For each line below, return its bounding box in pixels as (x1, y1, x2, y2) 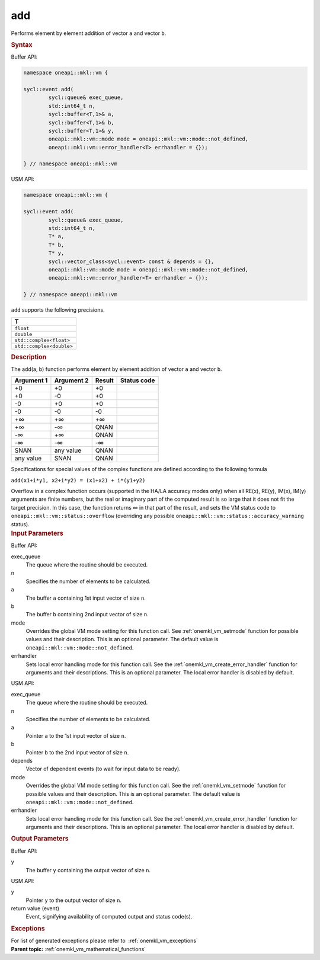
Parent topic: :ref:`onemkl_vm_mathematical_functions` (11, 945, 146, 952)
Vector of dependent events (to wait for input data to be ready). (25, 765, 181, 773)
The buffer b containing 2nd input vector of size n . (25, 611, 149, 618)
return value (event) (11, 905, 59, 912)
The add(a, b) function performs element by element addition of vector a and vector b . (11, 365, 222, 373)
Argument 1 (14, 376, 48, 385)
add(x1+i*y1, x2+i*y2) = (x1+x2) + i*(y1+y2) (11, 477, 146, 484)
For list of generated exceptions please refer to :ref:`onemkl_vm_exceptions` (11, 937, 198, 945)
